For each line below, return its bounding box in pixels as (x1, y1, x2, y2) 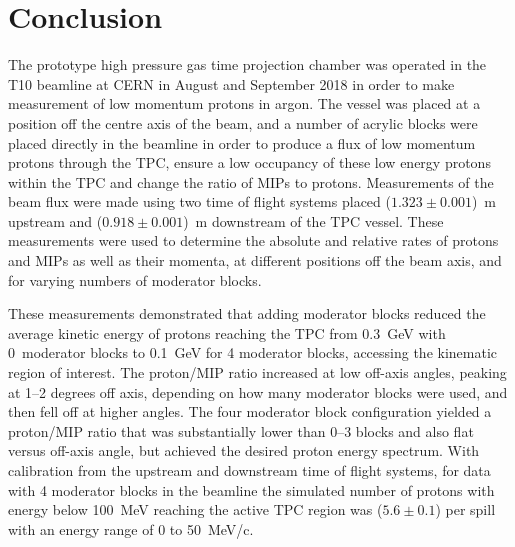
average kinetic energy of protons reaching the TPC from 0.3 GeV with (8, 322, 446, 343)
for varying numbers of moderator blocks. (8, 269, 262, 290)
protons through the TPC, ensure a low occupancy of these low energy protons (8, 152, 491, 173)
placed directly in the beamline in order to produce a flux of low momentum (8, 132, 476, 153)
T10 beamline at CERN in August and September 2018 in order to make (8, 73, 455, 94)
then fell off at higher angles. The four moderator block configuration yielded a (8, 401, 492, 422)
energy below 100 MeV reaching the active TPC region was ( (8, 499, 383, 520)
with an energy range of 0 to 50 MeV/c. (8, 518, 254, 539)
